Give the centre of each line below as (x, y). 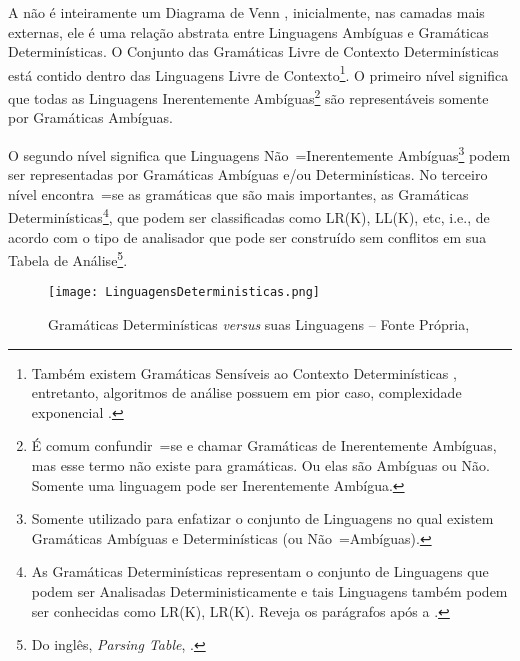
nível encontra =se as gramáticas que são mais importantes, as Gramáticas (238, 193)
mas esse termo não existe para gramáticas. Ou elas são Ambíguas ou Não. (260, 465)
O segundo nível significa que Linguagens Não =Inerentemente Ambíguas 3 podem (259, 153)
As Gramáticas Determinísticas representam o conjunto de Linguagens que (260, 571)
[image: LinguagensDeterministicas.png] (184, 292)
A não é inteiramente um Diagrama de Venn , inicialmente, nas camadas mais (246, 12)
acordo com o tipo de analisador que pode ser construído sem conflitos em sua (247, 236)
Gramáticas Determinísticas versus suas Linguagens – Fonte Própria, (259, 324)
